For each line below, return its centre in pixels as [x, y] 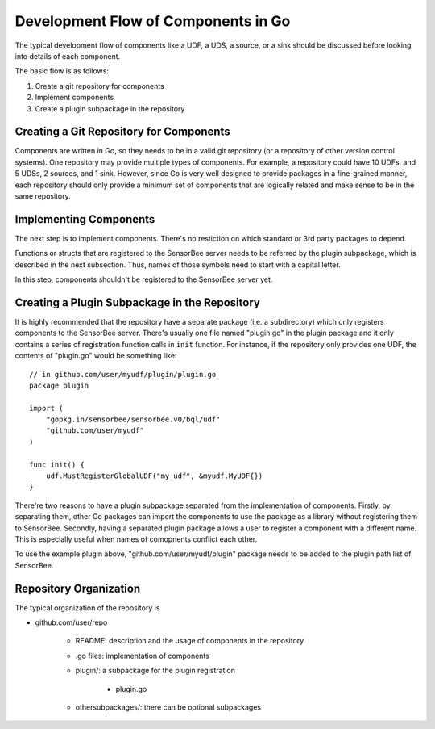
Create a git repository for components [99, 86]
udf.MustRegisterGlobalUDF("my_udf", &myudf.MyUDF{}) [154, 476]
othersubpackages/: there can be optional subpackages [168, 707]
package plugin [59, 385]
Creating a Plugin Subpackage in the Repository [138, 302]
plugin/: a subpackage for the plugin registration [155, 671]
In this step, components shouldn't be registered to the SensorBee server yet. [144, 279]
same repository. [43, 196]
